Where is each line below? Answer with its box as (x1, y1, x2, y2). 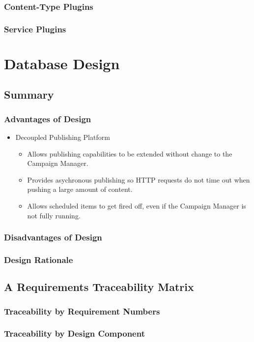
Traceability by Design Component (4, 327, 145, 340)
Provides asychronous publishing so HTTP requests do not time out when (27, 174, 250, 184)
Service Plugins (4, 23, 66, 35)
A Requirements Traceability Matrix (4, 279, 194, 294)
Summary (4, 87, 54, 102)
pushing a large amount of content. (27, 184, 133, 194)
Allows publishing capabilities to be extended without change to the (27, 148, 232, 158)
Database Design (4, 53, 120, 73)
